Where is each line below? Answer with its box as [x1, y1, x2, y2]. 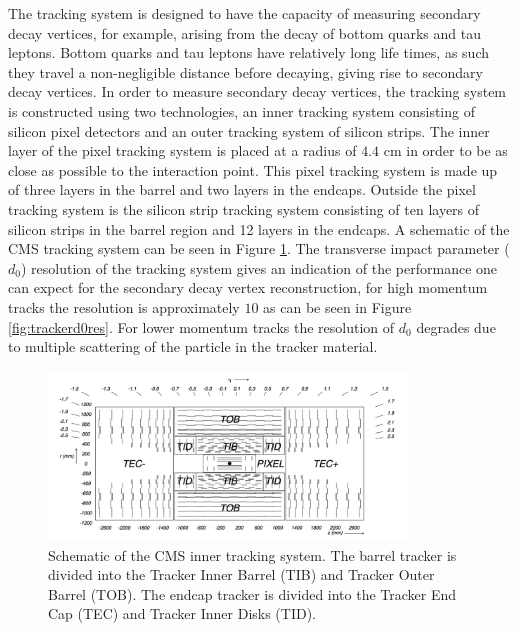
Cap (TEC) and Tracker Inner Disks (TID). [48, 603, 317, 624]
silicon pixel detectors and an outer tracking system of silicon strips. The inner [8, 120, 490, 141]
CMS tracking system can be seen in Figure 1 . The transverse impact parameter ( [8, 238, 510, 259]
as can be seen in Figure [263, 296, 412, 317]
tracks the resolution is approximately [8, 296, 240, 317]
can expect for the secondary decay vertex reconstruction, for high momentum [8, 277, 488, 298]
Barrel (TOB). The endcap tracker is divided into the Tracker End [48, 583, 457, 604]
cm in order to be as [383, 140, 508, 161]
